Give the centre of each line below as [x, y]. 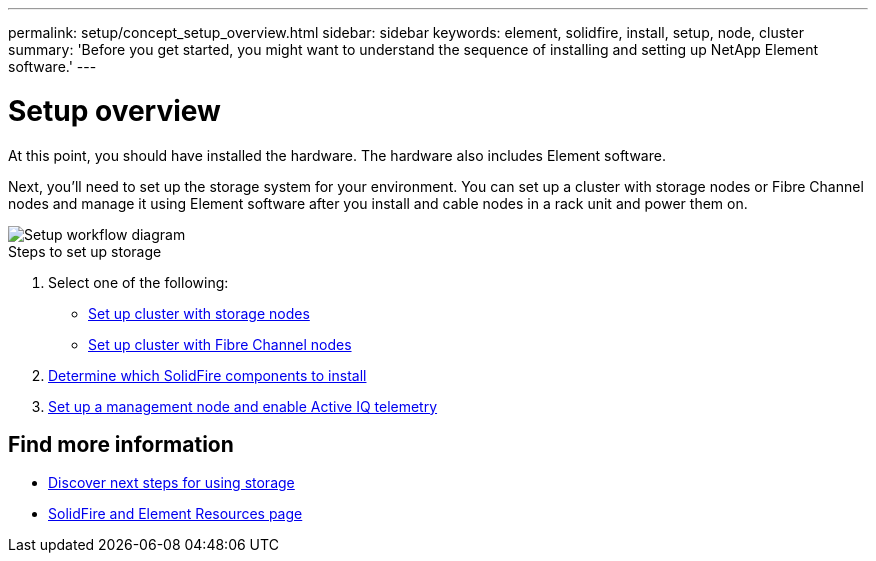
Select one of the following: [138, 282]
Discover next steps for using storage [171, 483]
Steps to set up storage [85, 251]
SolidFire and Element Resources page [175, 514]
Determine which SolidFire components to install [207, 375]
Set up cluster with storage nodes [199, 313]
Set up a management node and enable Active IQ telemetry [243, 406]
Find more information [121, 444]
